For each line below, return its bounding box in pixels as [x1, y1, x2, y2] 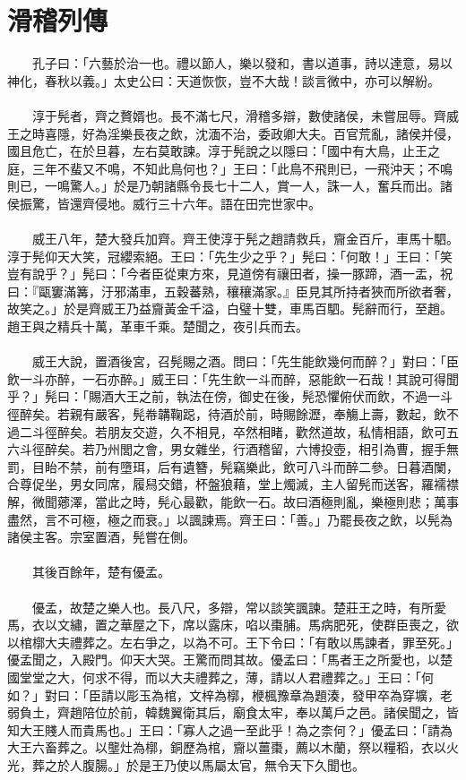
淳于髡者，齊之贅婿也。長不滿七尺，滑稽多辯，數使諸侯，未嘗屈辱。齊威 [31, 106, 459, 124]
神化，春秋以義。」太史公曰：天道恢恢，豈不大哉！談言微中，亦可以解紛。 [7, 71, 440, 90]
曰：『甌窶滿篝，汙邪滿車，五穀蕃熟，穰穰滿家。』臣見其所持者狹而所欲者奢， [7, 281, 459, 300]
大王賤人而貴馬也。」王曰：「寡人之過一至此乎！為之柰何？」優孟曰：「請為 [19, 720, 453, 739]
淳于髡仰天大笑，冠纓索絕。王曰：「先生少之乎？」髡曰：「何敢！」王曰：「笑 [7, 246, 453, 265]
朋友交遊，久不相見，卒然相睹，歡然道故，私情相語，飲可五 [107, 422, 459, 441]
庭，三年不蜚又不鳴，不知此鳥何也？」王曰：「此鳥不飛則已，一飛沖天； [7, 159, 427, 177]
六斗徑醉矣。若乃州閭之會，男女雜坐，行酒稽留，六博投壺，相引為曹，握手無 [7, 440, 459, 459]
